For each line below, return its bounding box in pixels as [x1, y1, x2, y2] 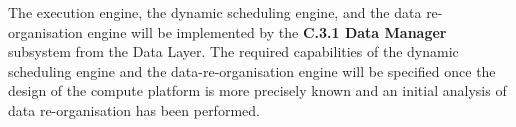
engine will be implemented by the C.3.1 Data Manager [87, 21, 447, 42]
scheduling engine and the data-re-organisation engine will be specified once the [8, 60, 496, 81]
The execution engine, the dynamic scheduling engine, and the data [8, 2, 422, 22]
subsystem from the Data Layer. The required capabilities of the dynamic [8, 41, 459, 62]
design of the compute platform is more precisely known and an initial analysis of [8, 80, 507, 101]
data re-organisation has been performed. [8, 99, 260, 120]
